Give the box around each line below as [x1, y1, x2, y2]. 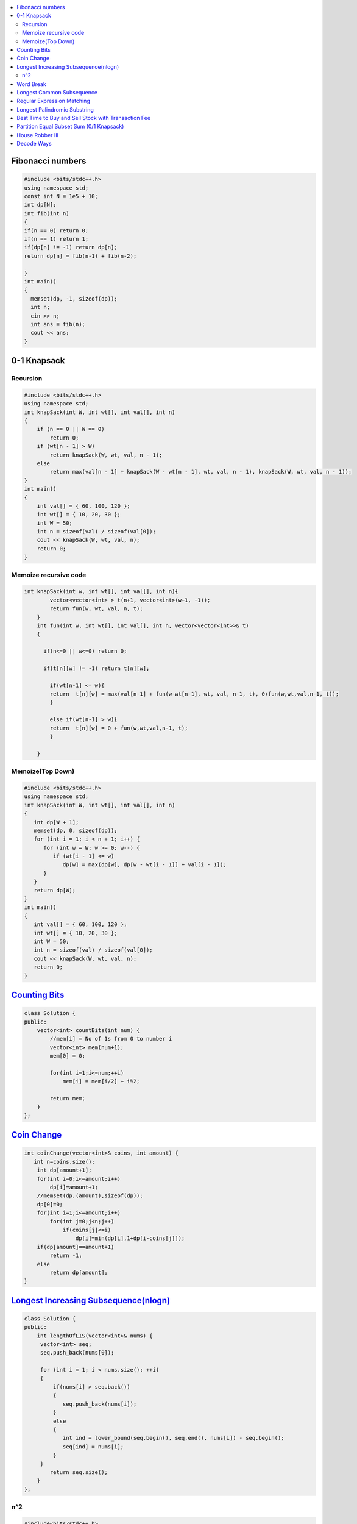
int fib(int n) [24, 210, 69, 216]
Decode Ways [16, 140, 52, 148]
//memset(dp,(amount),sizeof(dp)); [37, 1192, 143, 1199]
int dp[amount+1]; [37, 1167, 92, 1173]
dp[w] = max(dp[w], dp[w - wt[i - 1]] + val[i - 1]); [62, 861, 227, 868]
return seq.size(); [49, 1469, 108, 1475]
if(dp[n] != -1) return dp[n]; [24, 244, 118, 251]
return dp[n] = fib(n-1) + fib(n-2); [24, 252, 137, 259]
